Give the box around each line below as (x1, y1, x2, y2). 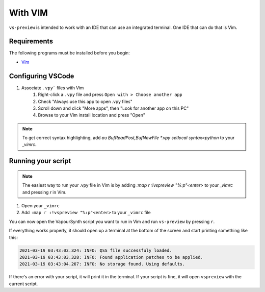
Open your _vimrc (21, 203, 60, 209)
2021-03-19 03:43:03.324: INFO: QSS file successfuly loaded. (19, 247, 172, 253)
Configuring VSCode (9, 72, 75, 80)
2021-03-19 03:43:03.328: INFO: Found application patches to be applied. (19, 255, 204, 260)
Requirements (9, 37, 53, 46)
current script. (9, 281, 38, 287)
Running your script (9, 157, 71, 165)
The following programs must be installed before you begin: (9, 50, 130, 56)
